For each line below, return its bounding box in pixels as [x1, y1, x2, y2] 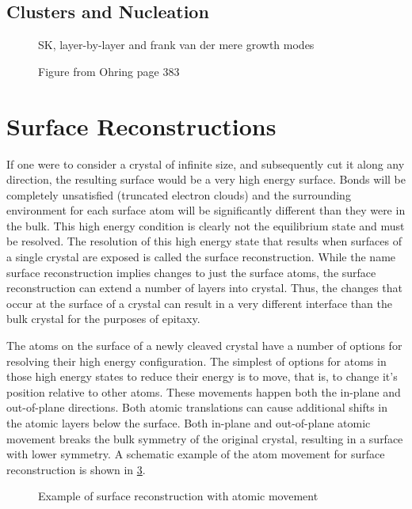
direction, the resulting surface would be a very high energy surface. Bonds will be [6, 171, 406, 188]
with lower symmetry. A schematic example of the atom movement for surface [6, 446, 385, 462]
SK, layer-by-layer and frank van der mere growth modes [38, 36, 315, 53]
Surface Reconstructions [6, 109, 277, 142]
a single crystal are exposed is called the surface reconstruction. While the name [6, 249, 396, 265]
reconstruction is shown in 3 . [6, 461, 146, 477]
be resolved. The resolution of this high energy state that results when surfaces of [6, 233, 402, 249]
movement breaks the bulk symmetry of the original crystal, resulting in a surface [6, 430, 403, 446]
